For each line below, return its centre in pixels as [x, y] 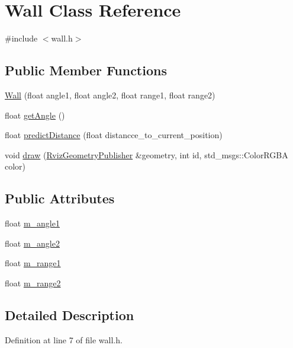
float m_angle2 [32, 243]
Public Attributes [60, 198]
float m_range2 [33, 282]
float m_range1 [33, 263]
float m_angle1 [32, 223]
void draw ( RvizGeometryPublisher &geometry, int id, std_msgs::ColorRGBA [146, 154]
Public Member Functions [86, 70]
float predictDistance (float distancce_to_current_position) [114, 135]
